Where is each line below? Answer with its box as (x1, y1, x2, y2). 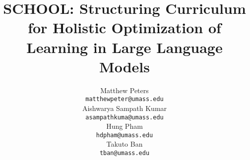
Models (99, 56, 150, 76)
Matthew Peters (100, 85, 149, 95)
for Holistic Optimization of (28, 17, 221, 38)
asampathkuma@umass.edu (85, 113, 164, 121)
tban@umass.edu (99, 150, 150, 157)
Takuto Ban (106, 139, 143, 149)
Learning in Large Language (26, 37, 223, 57)
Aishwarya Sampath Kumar (82, 103, 167, 113)
